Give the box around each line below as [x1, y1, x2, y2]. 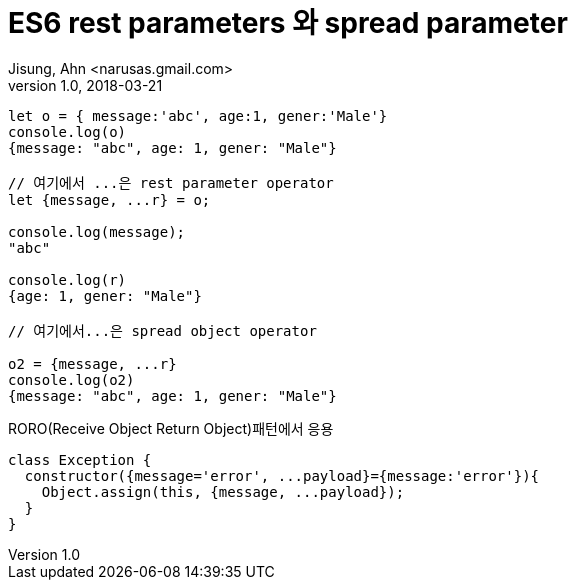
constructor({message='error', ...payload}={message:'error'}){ [24, 467, 540, 484]
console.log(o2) [8, 371, 135, 388]
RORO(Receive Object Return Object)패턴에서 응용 [8, 419, 334, 437]
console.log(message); [8, 223, 186, 240]
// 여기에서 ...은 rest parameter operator [8, 174, 334, 191]
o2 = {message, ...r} [8, 355, 177, 372]
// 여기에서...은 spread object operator [8, 322, 317, 339]
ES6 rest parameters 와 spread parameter [8, 6, 568, 40]
